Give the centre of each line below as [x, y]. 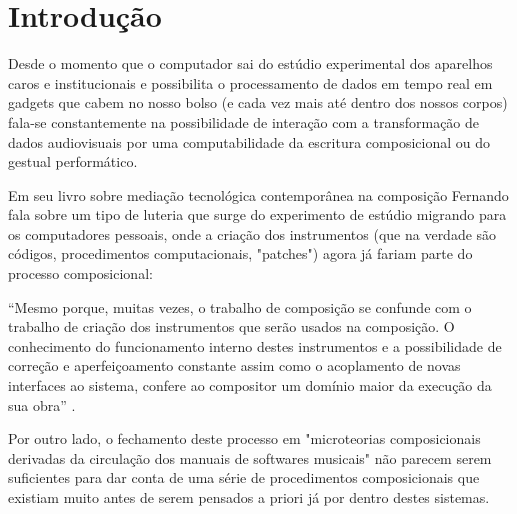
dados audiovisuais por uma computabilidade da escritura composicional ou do [249, 141]
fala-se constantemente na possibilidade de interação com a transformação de [244, 121]
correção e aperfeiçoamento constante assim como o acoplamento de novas [234, 365]
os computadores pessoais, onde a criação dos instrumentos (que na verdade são [252, 233]
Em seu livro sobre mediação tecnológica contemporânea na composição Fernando [258, 194]
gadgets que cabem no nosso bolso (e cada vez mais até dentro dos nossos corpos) [258, 102]
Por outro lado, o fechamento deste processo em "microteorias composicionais [244, 438]
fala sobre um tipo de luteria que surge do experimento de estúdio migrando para [257, 214]
